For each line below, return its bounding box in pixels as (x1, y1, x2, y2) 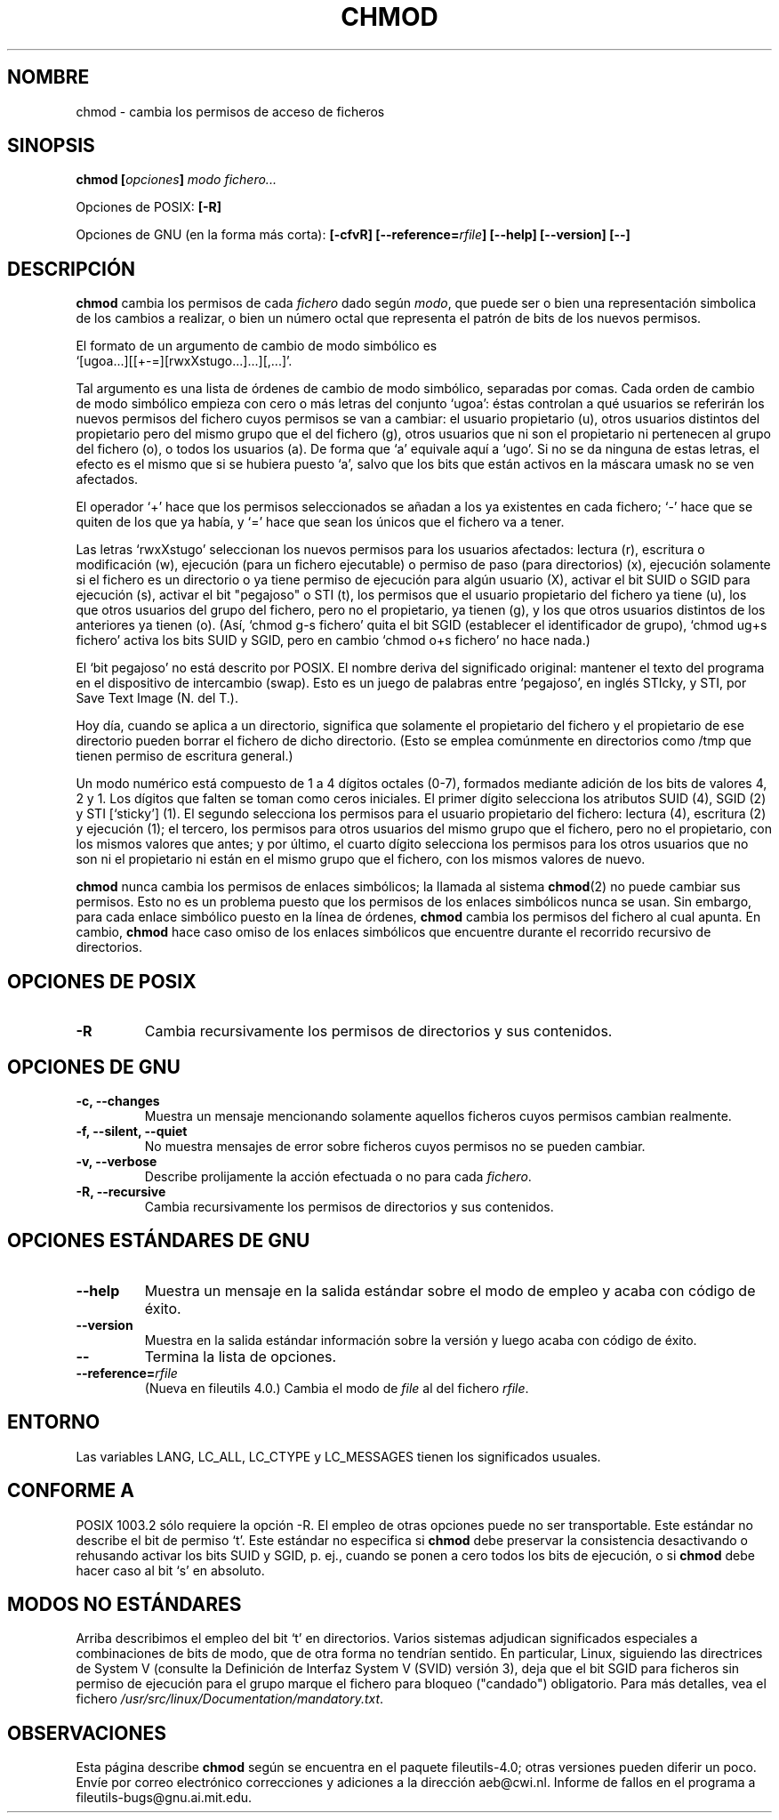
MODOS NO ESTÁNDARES (7, 1592, 242, 1615)
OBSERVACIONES (7, 1721, 166, 1744)
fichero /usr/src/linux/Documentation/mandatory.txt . (76, 1691, 384, 1707)
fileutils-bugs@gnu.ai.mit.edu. (76, 1790, 253, 1806)
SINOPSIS (7, 134, 95, 157)
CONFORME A (7, 1479, 134, 1502)
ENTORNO (7, 1411, 100, 1434)
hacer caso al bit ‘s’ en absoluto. (76, 1562, 265, 1578)
